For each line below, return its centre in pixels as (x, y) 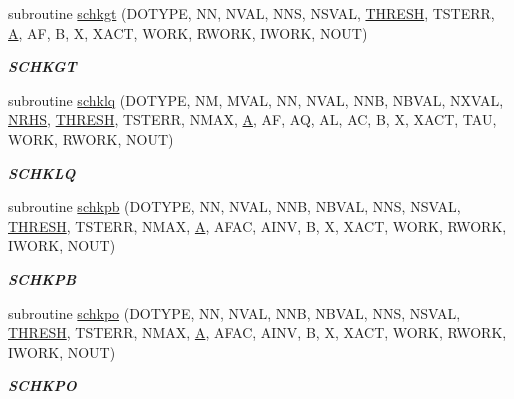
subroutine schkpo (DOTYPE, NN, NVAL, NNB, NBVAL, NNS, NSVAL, (234, 312)
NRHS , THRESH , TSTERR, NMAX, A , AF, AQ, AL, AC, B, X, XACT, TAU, (252, 119)
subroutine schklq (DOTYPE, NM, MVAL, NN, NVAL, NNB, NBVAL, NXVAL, (256, 99)
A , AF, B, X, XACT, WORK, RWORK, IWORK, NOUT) (188, 32)
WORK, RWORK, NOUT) (91, 138)
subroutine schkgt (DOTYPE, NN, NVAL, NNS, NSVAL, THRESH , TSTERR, (251, 13)
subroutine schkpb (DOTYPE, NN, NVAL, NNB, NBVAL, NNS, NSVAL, (234, 206)
